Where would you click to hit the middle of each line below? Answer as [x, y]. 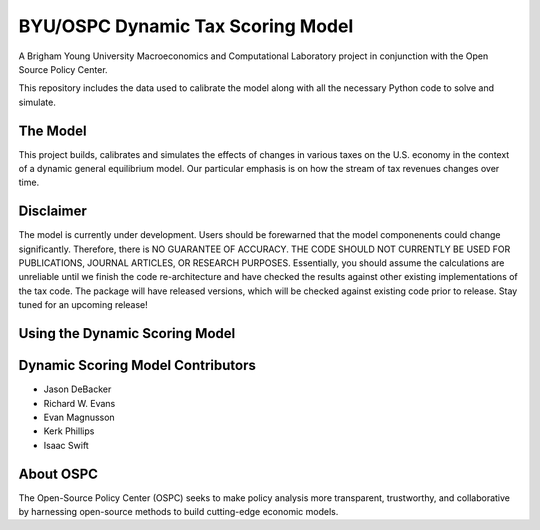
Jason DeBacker [77, 389]
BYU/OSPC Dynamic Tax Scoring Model [186, 26]
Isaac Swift [66, 445]
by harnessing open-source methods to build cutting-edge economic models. [178, 512]
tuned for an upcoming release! [83, 305]
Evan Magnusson [79, 417]
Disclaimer [52, 211]
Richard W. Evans [79, 403]
